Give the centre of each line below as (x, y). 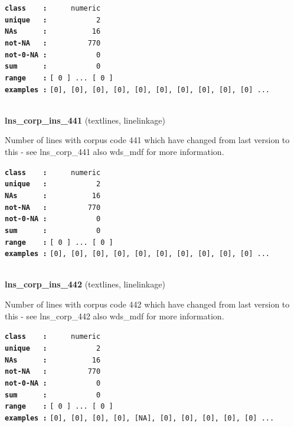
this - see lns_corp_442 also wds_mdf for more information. (115, 316)
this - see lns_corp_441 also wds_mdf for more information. (115, 152)
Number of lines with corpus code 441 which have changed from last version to (147, 140)
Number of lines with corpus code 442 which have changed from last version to (147, 304)
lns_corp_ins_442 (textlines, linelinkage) (85, 284)
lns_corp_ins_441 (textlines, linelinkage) (85, 120)
